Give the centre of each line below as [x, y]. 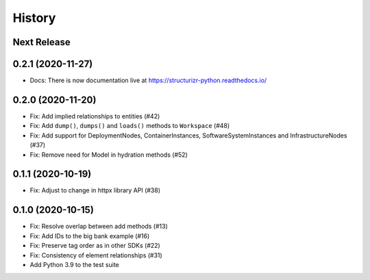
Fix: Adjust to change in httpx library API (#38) [95, 190]
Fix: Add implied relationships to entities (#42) [95, 116]
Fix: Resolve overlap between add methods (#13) [99, 227]
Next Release [42, 42]
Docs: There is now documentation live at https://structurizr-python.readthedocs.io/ [148, 80]
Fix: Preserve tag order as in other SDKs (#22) [95, 246]
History [34, 18]
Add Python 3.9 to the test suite [75, 264]
